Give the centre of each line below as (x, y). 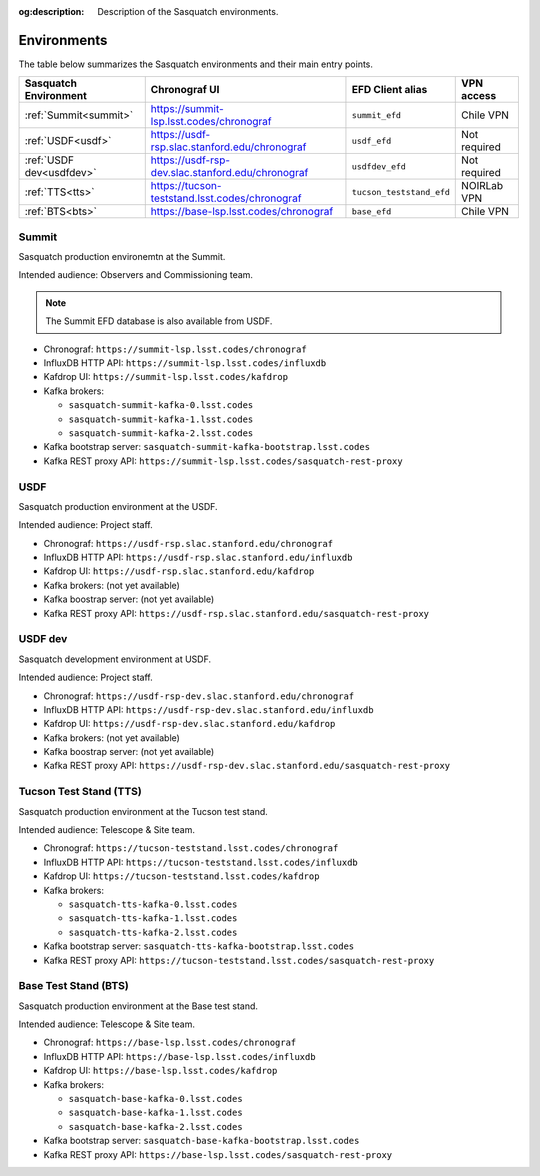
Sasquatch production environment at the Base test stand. (138, 1006)
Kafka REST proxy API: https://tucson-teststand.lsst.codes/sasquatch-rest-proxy (239, 960)
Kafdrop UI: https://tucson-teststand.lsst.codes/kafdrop (181, 876)
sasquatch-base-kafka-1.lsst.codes (156, 1113)
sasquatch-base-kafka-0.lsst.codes (156, 1099)
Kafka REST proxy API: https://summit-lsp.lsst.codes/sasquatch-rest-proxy (223, 461)
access (479, 96)
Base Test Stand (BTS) (73, 986)
